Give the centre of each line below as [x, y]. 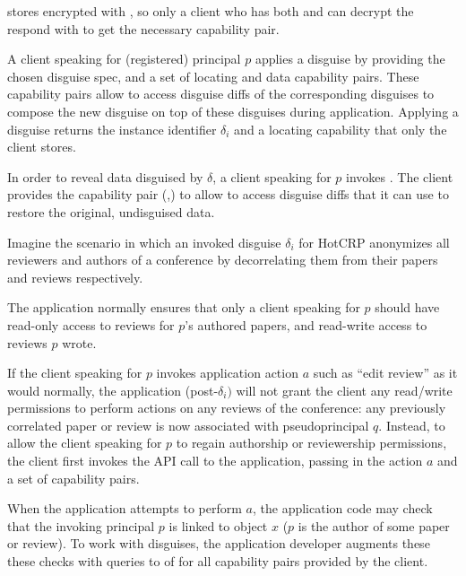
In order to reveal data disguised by [105, 176]
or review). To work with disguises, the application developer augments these [219, 543]
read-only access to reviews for [91, 324]
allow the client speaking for [85, 443]
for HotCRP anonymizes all [374, 242]
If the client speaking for [75, 373]
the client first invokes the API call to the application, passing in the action [215, 461]
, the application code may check [342, 508]
